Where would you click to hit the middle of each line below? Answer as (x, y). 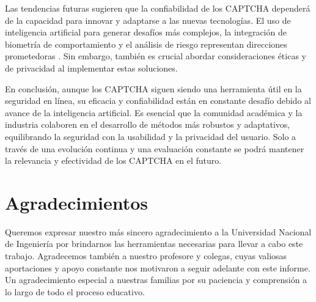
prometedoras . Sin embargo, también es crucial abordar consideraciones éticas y (156, 56)
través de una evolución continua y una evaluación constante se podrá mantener (155, 148)
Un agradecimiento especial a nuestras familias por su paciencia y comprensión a (156, 280)
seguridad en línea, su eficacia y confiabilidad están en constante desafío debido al (158, 101)
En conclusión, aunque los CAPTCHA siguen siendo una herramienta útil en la (153, 88)
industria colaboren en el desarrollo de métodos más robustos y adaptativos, (148, 124)
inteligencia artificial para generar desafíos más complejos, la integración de (146, 32)
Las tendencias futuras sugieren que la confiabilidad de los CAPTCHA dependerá (158, 8)
